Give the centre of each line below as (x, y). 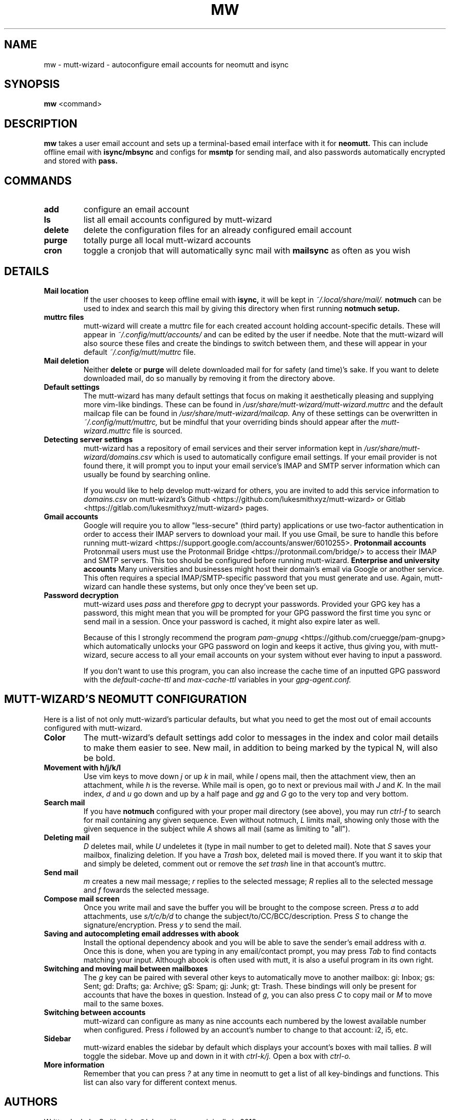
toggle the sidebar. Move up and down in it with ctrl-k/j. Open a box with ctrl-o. (217, 1056)
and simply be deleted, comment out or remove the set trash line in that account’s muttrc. (235, 863)
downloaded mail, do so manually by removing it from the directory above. (209, 378)
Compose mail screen (82, 898)
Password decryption (81, 595)
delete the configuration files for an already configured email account (218, 230)
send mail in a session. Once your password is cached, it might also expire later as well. (232, 621)
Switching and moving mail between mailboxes (126, 968)
